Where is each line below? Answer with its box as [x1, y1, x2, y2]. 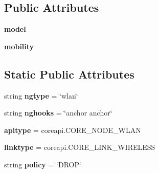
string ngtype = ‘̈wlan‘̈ [4, 90, 78, 101]
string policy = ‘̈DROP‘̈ [4, 159, 81, 169]
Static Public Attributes [4, 66, 134, 82]
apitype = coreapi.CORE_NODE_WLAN [4, 124, 141, 135]
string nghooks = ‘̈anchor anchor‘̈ [4, 107, 112, 118]
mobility [4, 41, 34, 51]
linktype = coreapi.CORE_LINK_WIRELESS [4, 142, 155, 152]
